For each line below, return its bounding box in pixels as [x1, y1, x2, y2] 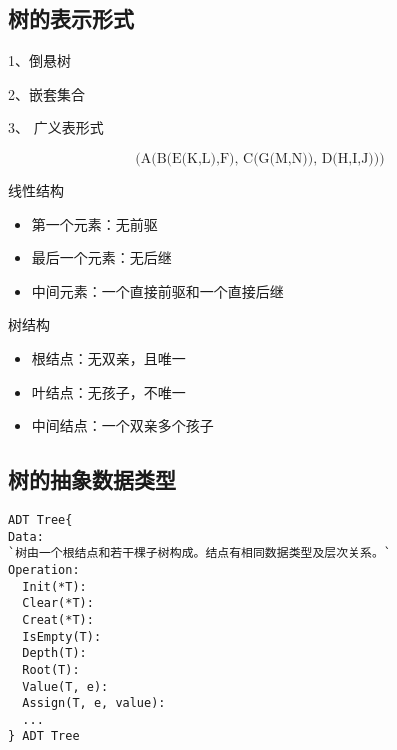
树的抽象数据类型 [8, 464, 176, 495]
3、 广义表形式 [8, 117, 104, 138]
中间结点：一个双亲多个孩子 [31, 415, 214, 436]
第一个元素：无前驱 [31, 213, 158, 234]
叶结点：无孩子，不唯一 [31, 381, 186, 402]
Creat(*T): [22, 612, 94, 627]
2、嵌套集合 [8, 83, 85, 104]
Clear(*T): [22, 596, 94, 611]
